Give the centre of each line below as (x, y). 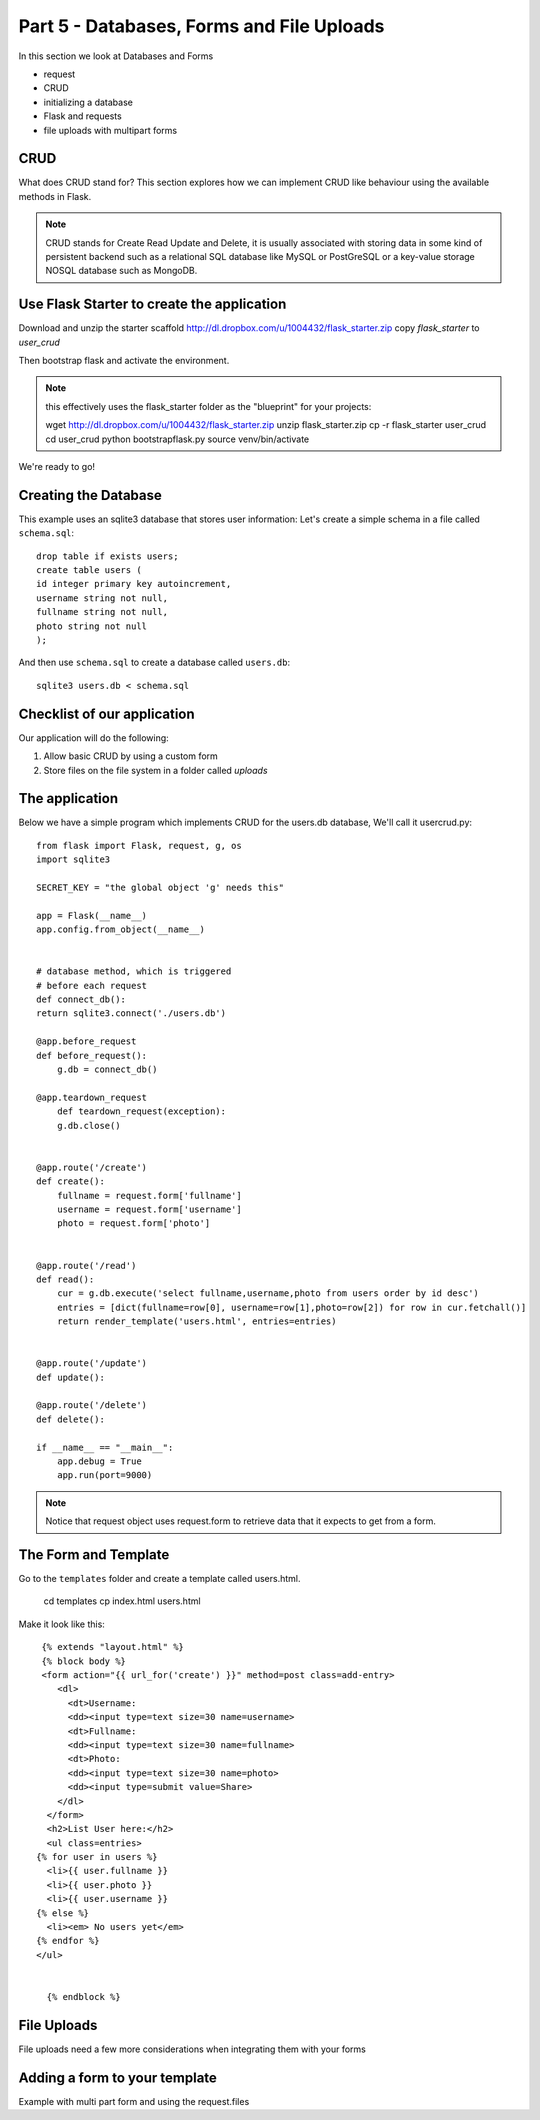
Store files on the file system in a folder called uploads (156, 770)
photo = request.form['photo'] (133, 1223)
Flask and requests (82, 116)
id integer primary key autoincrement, (134, 584)
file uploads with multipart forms (110, 130)
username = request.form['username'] (149, 1209)
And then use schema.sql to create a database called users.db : (154, 662)
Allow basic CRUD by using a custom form (131, 756)
